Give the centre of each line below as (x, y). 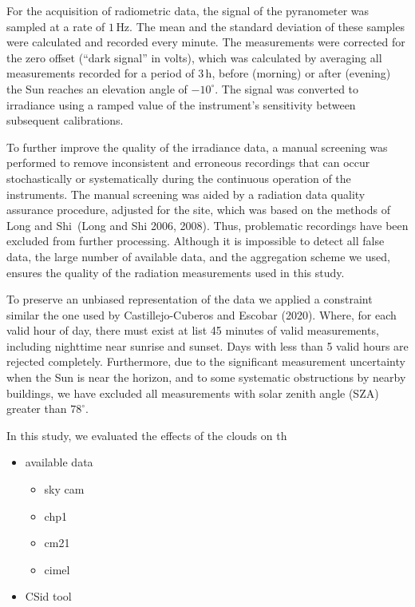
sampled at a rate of (56, 26)
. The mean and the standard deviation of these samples (267, 26)
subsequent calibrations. (65, 120)
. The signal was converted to (287, 88)
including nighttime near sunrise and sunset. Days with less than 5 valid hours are (207, 345)
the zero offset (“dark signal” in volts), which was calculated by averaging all (194, 57)
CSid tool (48, 596)
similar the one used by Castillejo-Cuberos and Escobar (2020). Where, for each (202, 314)
